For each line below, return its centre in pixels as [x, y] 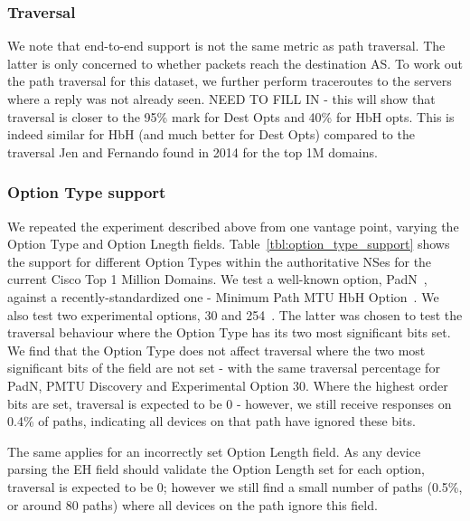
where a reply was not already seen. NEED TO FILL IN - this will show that [221, 99]
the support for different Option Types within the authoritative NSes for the [220, 261]
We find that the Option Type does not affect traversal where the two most [216, 350]
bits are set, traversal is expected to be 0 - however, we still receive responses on [230, 403]
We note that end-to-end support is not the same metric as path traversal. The [226, 46]
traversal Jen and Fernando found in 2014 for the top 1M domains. [193, 152]
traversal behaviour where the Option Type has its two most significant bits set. [229, 332]
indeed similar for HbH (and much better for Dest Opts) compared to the [211, 134]
